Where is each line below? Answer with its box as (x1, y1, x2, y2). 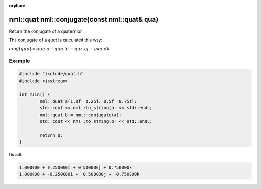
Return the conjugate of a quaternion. (9, 28, 84, 34)
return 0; (39, 132, 63, 138)
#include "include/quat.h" (19, 71, 83, 77)
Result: (9, 152, 23, 157)
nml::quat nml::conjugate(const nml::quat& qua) (9, 15, 159, 24)
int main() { (19, 91, 50, 97)
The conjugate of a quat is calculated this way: (9, 37, 103, 43)
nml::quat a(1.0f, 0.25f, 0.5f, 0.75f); (39, 99, 137, 104)
